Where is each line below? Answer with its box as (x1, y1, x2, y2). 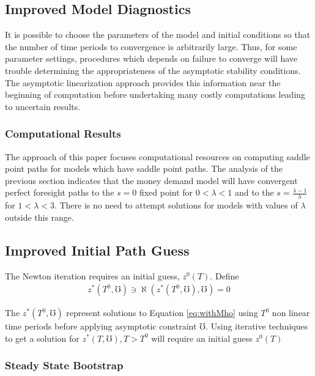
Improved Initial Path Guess (5, 240, 190, 259)
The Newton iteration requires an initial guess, (5, 269, 180, 282)
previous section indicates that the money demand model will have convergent (5, 174, 298, 186)
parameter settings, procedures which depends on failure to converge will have (5, 52, 298, 65)
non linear (272, 306, 310, 319)
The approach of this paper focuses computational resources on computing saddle (5, 150, 310, 163)
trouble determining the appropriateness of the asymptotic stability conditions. (5, 64, 301, 76)
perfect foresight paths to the (5, 186, 114, 199)
